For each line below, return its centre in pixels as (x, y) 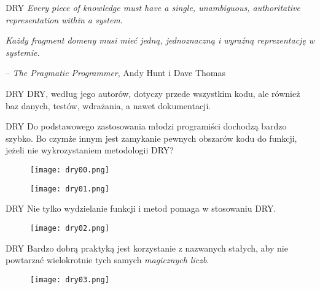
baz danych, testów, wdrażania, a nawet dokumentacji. (108, 105)
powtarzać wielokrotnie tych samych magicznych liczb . (107, 260)
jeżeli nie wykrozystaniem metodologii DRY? (90, 150)
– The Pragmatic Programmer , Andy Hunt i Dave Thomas (116, 73)
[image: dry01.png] (70, 189)
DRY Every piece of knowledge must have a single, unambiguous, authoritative (153, 7)
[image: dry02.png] (70, 228)
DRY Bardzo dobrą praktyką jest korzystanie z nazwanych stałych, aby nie (147, 248)
